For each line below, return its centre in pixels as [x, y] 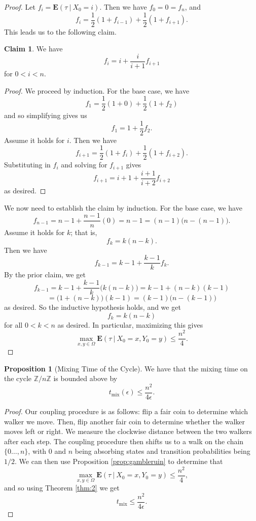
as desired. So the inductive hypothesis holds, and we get [93, 307]
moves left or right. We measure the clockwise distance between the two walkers [128, 431]
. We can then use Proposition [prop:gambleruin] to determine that [119, 461]
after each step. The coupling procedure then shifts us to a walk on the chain [124, 441]
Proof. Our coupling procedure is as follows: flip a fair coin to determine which [126, 411]
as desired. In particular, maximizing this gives [130, 324]
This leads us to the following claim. [60, 31]
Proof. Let [20, 7]
